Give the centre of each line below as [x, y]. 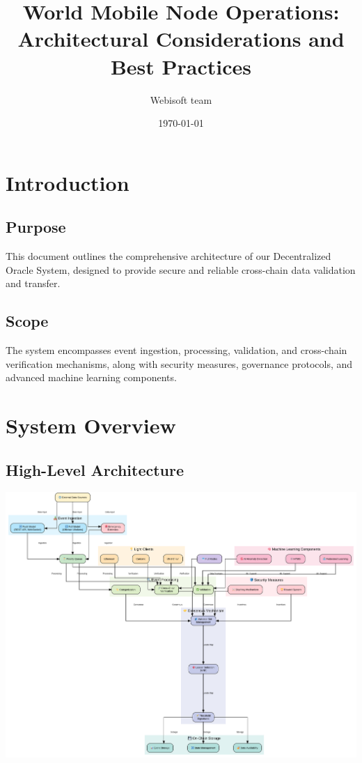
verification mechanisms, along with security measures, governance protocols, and [179, 363]
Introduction [68, 182]
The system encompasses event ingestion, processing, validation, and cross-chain [176, 350]
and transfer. [33, 283]
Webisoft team [181, 99]
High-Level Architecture [95, 469]
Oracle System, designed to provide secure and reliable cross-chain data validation [181, 269]
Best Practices [181, 66]
